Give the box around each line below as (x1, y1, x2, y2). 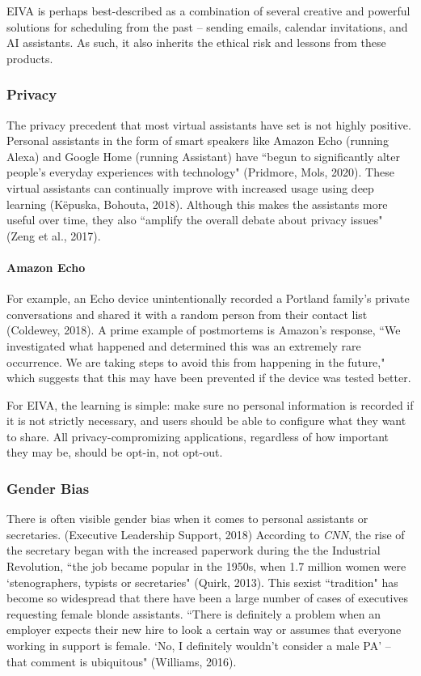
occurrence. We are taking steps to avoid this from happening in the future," (6, 353, 385, 370)
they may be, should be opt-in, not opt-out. (6, 444, 223, 461)
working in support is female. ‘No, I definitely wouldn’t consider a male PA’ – (6, 637, 391, 654)
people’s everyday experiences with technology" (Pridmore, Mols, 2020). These (6, 164, 394, 181)
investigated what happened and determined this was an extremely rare (6, 337, 361, 354)
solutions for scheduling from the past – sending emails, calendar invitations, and (6, 18, 408, 35)
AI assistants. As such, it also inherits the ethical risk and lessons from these (6, 34, 386, 51)
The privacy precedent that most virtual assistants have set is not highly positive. (6, 116, 411, 133)
